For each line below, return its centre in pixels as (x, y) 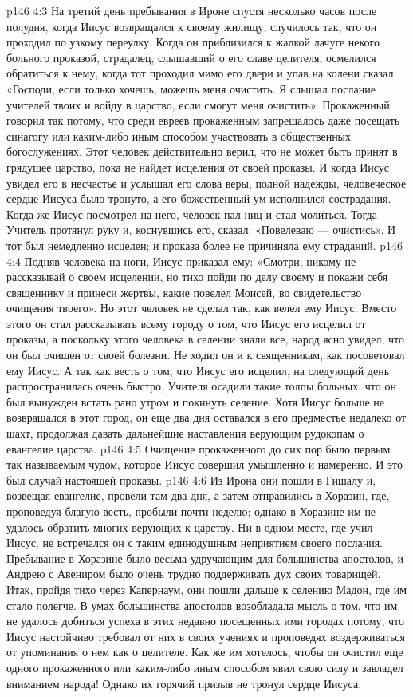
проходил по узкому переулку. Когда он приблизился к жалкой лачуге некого (193, 42)
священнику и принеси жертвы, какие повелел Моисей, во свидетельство (184, 292)
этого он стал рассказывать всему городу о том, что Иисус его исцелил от (186, 323)
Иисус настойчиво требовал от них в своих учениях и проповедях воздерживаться (206, 636)
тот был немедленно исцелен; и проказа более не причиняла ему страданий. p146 (205, 245)
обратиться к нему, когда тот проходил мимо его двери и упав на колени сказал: (202, 73)
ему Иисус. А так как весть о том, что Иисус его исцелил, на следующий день (198, 370)
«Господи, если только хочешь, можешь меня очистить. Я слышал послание (191, 88)
